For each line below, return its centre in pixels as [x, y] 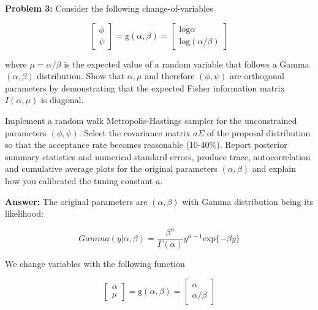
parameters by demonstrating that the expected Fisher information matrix [145, 87]
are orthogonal [257, 76]
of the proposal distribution [259, 132]
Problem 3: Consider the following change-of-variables [109, 8]
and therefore [170, 76]
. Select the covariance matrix [134, 132]
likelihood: [25, 213]
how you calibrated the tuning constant [79, 180]
